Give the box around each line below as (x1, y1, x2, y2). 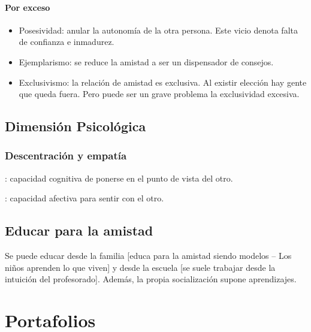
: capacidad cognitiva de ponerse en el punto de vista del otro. (5, 171, 233, 184)
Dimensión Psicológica (5, 117, 146, 135)
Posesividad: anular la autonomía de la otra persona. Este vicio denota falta (19, 23, 298, 36)
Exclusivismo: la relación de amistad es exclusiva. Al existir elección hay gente (19, 76, 307, 88)
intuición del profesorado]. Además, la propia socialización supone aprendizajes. (5, 273, 297, 285)
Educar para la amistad (5, 221, 153, 240)
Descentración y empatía (5, 148, 127, 163)
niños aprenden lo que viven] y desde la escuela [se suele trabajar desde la (5, 261, 276, 273)
